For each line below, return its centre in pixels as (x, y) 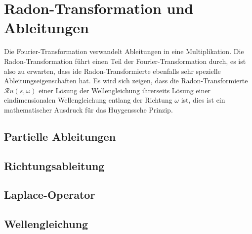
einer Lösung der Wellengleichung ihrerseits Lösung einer (125, 90)
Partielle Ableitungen (60, 136)
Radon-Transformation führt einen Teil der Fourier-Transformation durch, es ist (125, 61)
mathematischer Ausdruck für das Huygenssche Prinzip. (88, 109)
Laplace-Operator (50, 195)
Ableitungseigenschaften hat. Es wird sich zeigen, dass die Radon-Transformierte (126, 81)
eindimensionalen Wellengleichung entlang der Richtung (88, 100)
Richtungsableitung (54, 165)
